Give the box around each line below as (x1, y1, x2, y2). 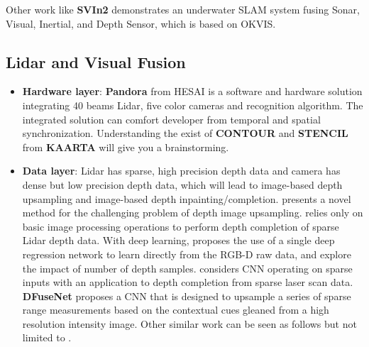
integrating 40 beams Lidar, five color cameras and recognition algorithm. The (22, 97, 363, 112)
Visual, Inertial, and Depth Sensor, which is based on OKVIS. (6, 16, 276, 31)
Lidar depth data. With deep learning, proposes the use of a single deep (22, 233, 335, 248)
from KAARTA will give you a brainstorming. (22, 139, 229, 154)
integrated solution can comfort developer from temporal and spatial (22, 111, 321, 126)
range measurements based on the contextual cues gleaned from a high (22, 302, 329, 317)
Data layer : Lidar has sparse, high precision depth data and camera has (22, 163, 341, 178)
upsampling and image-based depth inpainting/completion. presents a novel (22, 191, 351, 206)
